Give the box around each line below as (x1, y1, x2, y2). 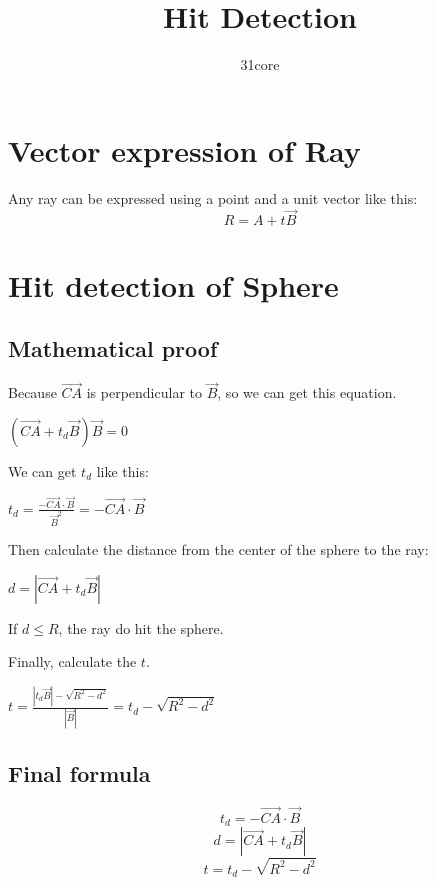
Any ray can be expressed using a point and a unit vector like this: (8, 187, 418, 208)
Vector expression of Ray (8, 129, 361, 170)
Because (8, 382, 57, 403)
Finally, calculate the (8, 651, 137, 672)
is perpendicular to (86, 382, 202, 403)
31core (240, 54, 280, 75)
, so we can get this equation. (217, 382, 397, 403)
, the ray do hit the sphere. (58, 617, 224, 638)
